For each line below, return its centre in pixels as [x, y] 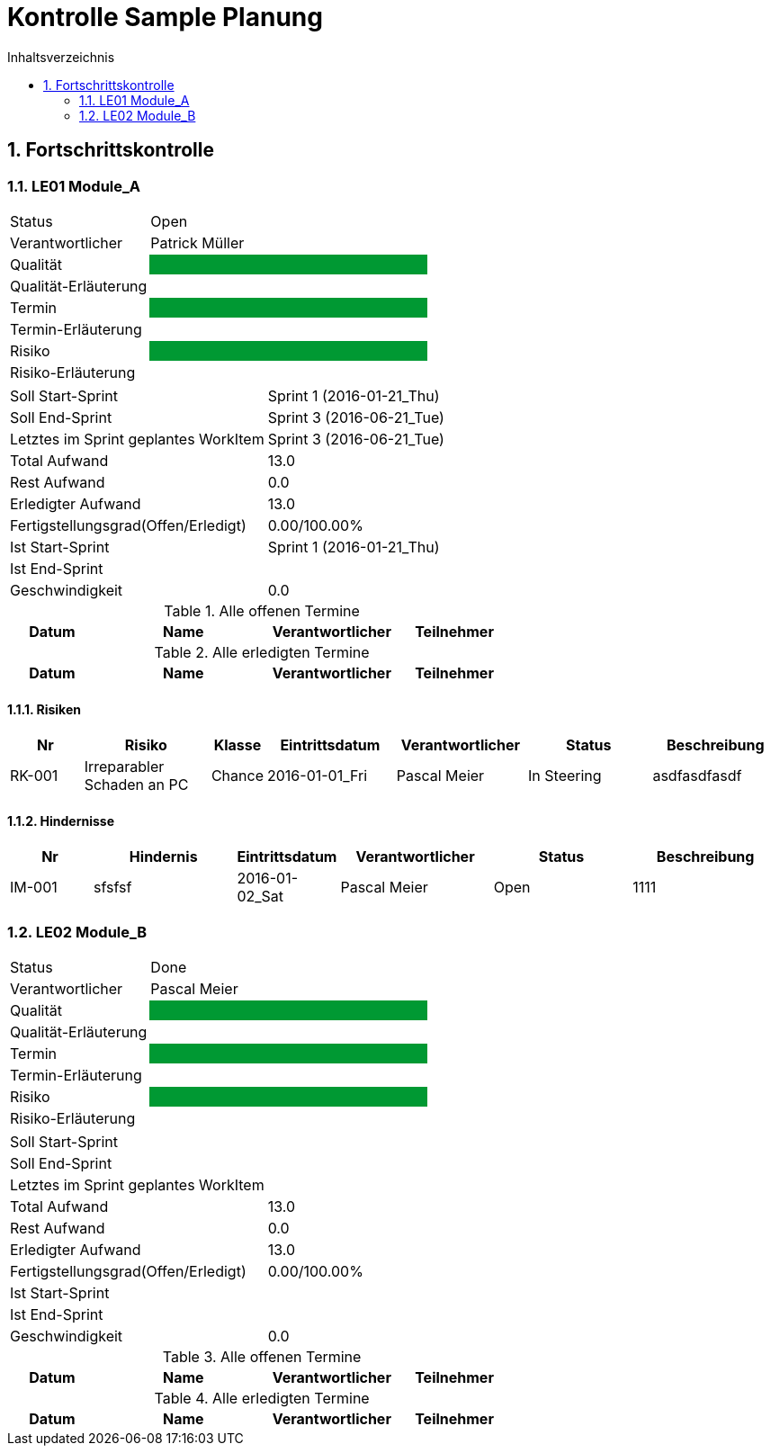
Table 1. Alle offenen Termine [262, 610]
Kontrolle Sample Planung [165, 17]
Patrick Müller [197, 242]
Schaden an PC [136, 785]
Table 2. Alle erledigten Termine [262, 652]
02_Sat [260, 897]
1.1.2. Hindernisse [61, 821]
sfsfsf [113, 888]
